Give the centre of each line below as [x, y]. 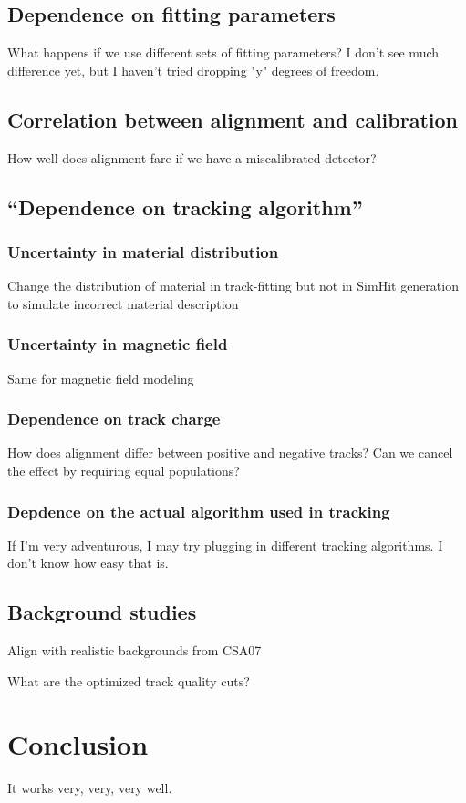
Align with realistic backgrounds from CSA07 [135, 650]
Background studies [102, 612]
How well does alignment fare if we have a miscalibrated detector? [192, 157]
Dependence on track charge [114, 419]
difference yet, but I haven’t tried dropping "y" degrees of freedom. [193, 70]
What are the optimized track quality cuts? [129, 680]
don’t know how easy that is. [88, 563]
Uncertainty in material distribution [143, 251]
